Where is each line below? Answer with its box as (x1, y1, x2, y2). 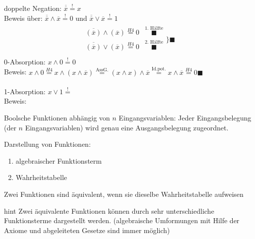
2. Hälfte (144, 40, 163, 45)
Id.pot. (151, 66, 166, 71)
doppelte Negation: (4, 3, 62, 13)
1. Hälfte (144, 25, 163, 31)
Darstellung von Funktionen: (4, 139, 91, 149)
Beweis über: (4, 12, 43, 23)
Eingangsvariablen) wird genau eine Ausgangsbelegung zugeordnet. (25, 122, 229, 132)
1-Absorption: (4, 86, 46, 96)
